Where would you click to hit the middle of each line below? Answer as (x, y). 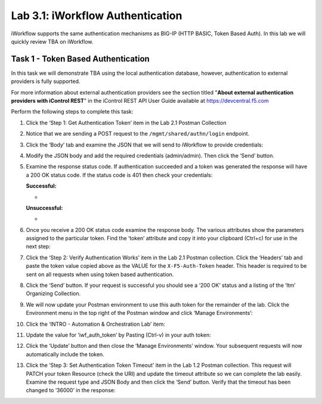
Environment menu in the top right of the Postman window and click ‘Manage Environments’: (139, 313)
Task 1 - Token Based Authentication (80, 59)
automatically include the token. (65, 354)
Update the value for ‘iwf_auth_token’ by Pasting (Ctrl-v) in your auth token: (118, 335)
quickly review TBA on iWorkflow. (52, 41)
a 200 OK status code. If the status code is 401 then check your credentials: (119, 175)
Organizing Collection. (53, 293)
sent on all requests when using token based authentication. (100, 274)
